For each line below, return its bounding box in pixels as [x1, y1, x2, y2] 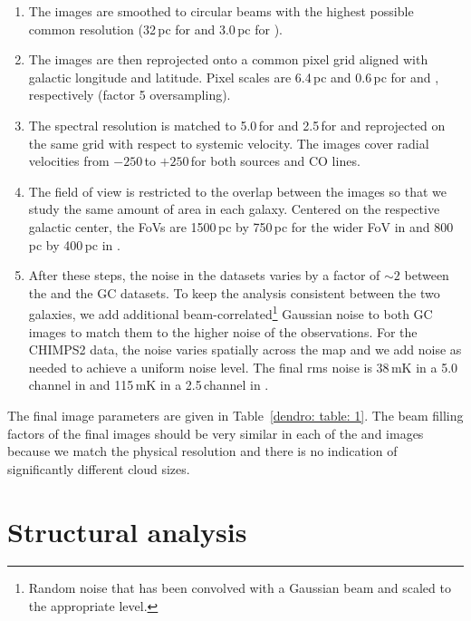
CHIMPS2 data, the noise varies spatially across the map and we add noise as [28, 340, 462, 359]
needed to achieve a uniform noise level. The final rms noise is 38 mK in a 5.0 [28, 357, 458, 376]
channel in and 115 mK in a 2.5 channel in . [28, 375, 269, 394]
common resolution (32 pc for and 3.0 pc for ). [28, 19, 284, 38]
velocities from [28, 151, 110, 170]
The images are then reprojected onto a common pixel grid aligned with [28, 50, 428, 69]
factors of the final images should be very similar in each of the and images [7, 423, 424, 442]
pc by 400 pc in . [28, 235, 120, 254]
